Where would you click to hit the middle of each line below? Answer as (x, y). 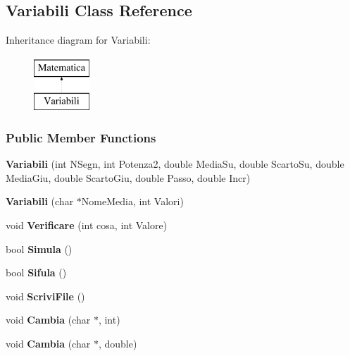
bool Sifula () (36, 272)
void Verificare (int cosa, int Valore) (87, 225)
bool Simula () (39, 248)
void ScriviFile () (45, 296)
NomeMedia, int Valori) (132, 201)
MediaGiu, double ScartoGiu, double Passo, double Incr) (128, 177)
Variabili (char (40, 201)
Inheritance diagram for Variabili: (78, 40)
